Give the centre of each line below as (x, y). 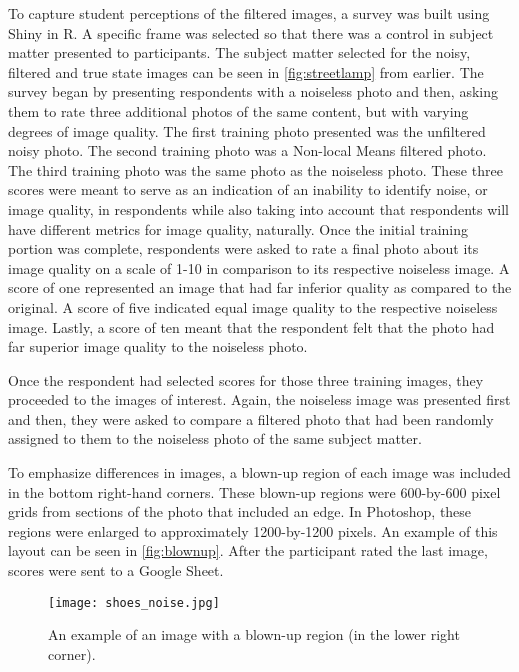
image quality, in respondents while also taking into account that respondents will (258, 208)
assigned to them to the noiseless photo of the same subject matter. (215, 438)
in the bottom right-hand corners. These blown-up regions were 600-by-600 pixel (254, 491)
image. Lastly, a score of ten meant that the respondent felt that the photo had (251, 326)
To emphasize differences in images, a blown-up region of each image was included (259, 472)
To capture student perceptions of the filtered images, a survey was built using (249, 13)
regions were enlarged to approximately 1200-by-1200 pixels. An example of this (253, 530)
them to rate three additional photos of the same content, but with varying (238, 110)
